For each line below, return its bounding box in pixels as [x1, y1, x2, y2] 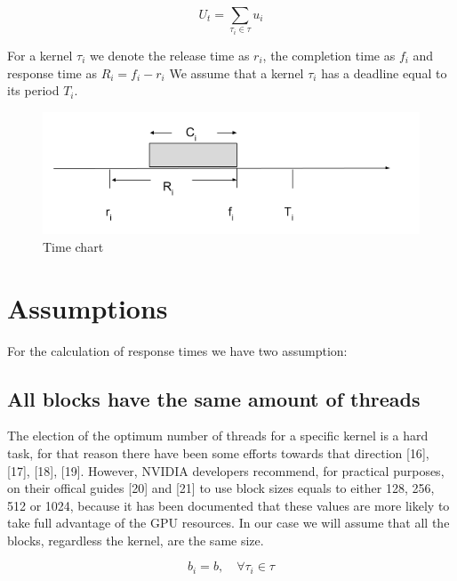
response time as [7, 63, 97, 82]
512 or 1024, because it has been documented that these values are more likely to [7, 496, 450, 514]
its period [7, 81, 60, 100]
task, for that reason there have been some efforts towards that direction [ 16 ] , [7, 443, 429, 462]
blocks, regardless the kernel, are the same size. [7, 530, 264, 549]
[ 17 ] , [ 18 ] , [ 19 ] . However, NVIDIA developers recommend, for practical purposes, [7, 461, 445, 480]
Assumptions [7, 289, 168, 326]
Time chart [43, 237, 104, 255]
